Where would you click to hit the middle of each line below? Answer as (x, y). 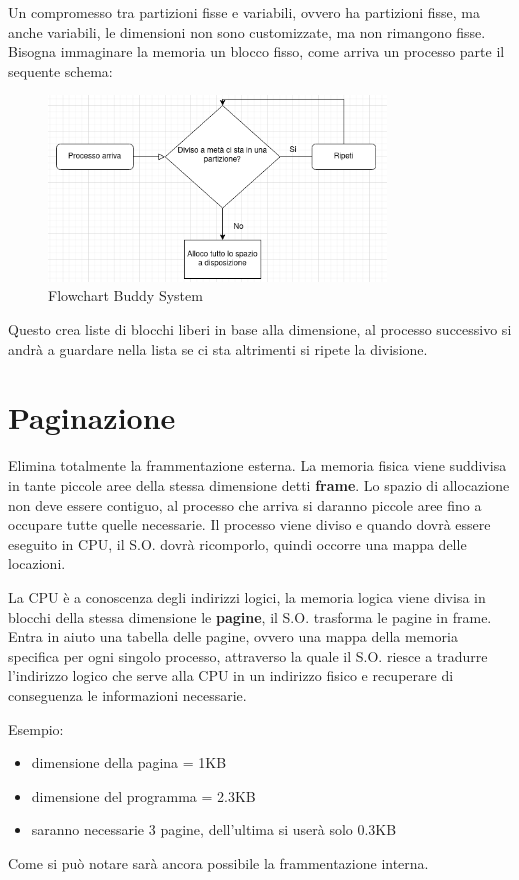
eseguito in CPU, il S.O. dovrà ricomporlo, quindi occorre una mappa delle (237, 543)
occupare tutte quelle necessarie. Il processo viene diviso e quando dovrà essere (249, 524)
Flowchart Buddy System (125, 295)
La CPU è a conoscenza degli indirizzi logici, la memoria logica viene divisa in (247, 596)
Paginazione (92, 417)
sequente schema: (60, 70)
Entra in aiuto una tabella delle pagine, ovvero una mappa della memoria (233, 636)
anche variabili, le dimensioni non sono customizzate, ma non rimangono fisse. (247, 31)
